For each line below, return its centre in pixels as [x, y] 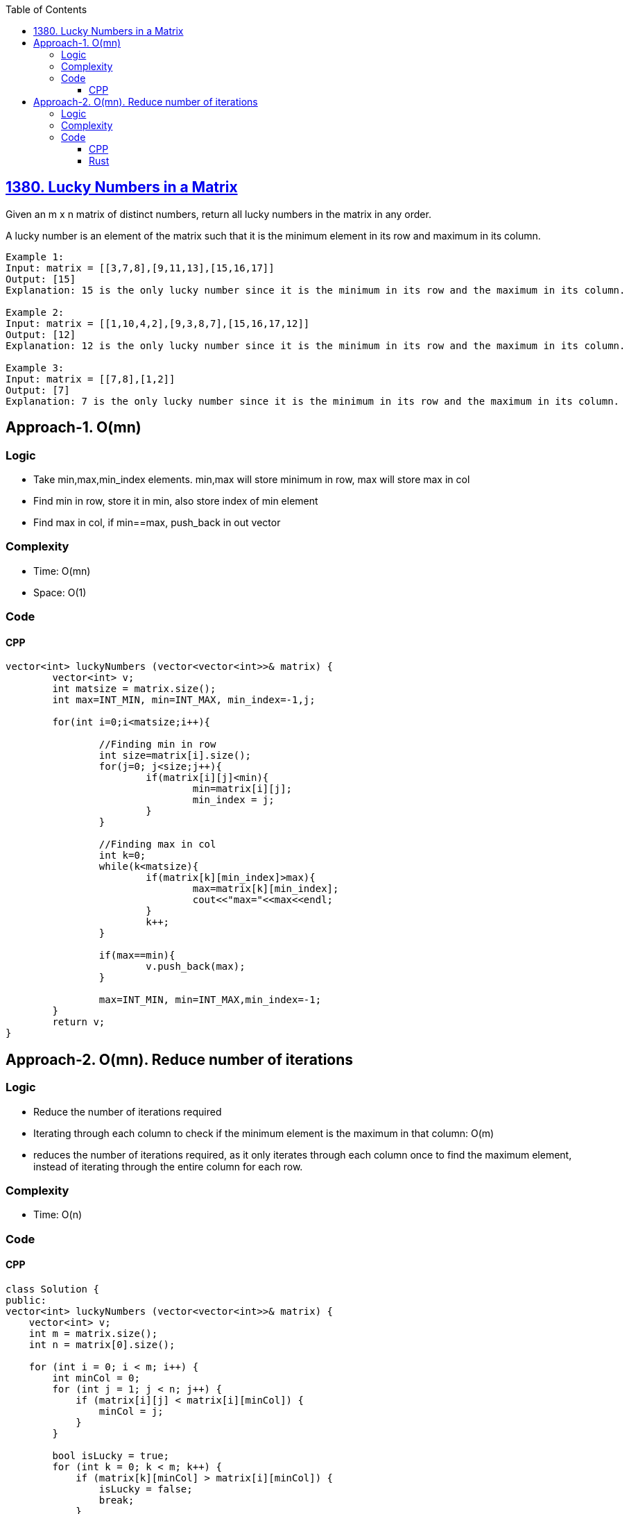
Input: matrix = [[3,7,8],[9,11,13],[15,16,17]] [140, 268]
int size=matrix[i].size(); [175, 756]
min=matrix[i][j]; [242, 789]
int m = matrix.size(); [93, 1333]
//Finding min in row [157, 745]
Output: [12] [41, 334]
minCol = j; [131, 1411]
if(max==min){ [137, 956]
